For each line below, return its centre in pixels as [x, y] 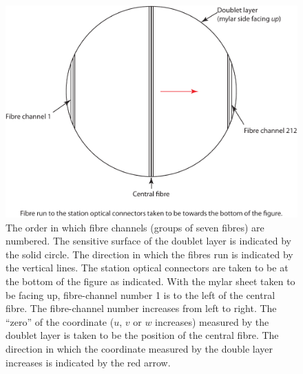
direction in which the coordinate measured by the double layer [139, 348]
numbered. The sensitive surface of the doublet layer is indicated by [148, 241]
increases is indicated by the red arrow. [88, 362]
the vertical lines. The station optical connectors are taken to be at [147, 268]
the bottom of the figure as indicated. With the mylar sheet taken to [150, 281]
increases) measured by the [212, 321]
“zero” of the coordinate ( [60, 321]
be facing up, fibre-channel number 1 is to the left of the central [140, 294]
